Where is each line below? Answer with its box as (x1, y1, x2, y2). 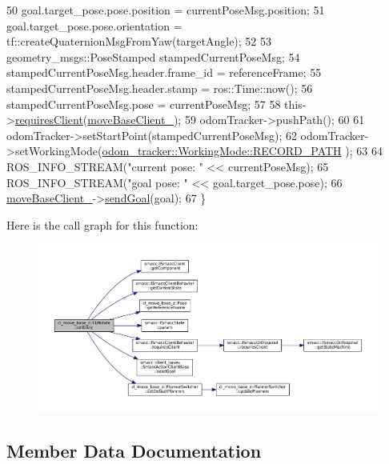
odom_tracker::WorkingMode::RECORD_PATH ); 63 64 (102, 142, 383, 159)
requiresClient (14, 111, 83, 128)
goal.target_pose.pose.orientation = (6, 17, 182, 34)
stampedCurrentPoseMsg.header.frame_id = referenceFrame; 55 (6, 64, 322, 81)
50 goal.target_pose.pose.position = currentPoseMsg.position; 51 (6, 2, 325, 18)
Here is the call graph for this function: (6, 216, 199, 233)
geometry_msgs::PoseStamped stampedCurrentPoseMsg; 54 (6, 48, 300, 65)
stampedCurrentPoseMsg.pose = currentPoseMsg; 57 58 (6, 95, 281, 112)
